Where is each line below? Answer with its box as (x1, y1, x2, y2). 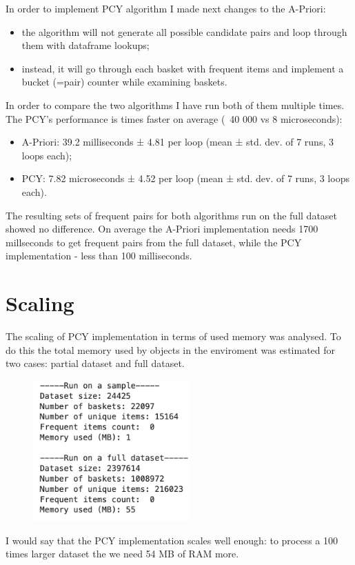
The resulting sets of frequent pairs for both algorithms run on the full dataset (6, 208, 338, 222)
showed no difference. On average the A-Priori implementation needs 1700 (6, 221, 318, 236)
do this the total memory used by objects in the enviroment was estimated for (6, 342, 336, 357)
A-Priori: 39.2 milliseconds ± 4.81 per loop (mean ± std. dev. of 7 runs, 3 (21, 135, 334, 149)
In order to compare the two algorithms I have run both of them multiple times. (6, 97, 345, 112)
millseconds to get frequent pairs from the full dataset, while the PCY (6, 235, 302, 249)
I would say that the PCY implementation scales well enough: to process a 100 (6, 533, 338, 547)
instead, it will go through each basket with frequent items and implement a (21, 61, 344, 75)
